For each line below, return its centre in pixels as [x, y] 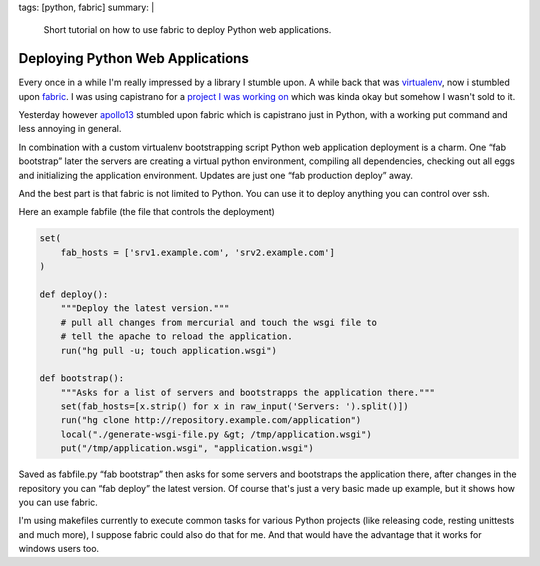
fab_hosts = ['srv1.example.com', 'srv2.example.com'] [197, 252]
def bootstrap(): [82, 378]
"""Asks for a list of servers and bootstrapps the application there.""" [247, 392]
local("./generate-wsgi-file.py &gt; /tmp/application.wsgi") [216, 434]
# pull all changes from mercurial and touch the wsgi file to [219, 322]
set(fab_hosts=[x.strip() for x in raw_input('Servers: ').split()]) [234, 406]
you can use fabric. [58, 502]
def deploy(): [74, 294]
